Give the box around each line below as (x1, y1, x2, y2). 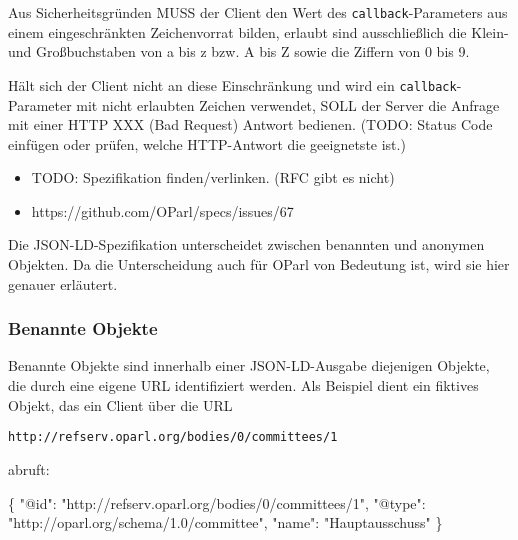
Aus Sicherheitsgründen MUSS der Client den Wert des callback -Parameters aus (8, 2, 508, 22)
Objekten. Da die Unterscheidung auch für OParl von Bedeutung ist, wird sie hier (8, 254, 510, 275)
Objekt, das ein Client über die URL (8, 394, 233, 415)
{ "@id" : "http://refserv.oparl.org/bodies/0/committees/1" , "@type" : (8, 492, 426, 513)
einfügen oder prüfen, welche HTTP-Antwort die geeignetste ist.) (8, 133, 406, 154)
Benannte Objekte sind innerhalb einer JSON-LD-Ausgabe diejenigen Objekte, (8, 355, 490, 376)
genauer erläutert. (8, 273, 118, 294)
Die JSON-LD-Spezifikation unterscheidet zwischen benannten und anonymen (8, 234, 485, 255)
